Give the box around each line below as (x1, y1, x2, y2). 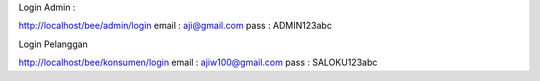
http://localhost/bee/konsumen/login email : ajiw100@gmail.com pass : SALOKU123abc (18, 56, 378, 69)
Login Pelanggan (18, 38, 89, 50)
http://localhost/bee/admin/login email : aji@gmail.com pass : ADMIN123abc (18, 20, 332, 32)
